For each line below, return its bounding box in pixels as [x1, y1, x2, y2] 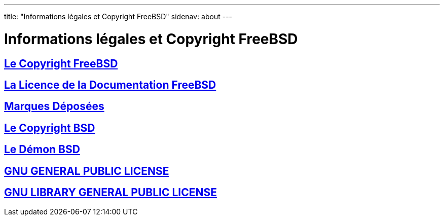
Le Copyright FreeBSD [4, 57, 118, 70]
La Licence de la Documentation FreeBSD [4, 78, 216, 91]
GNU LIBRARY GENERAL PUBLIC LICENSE [4, 186, 217, 199]
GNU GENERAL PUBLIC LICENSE [4, 164, 169, 177]
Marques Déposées [4, 100, 104, 113]
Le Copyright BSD [4, 121, 95, 134]
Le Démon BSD [4, 143, 80, 156]
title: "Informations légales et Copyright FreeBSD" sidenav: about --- [4, 12, 233, 21]
